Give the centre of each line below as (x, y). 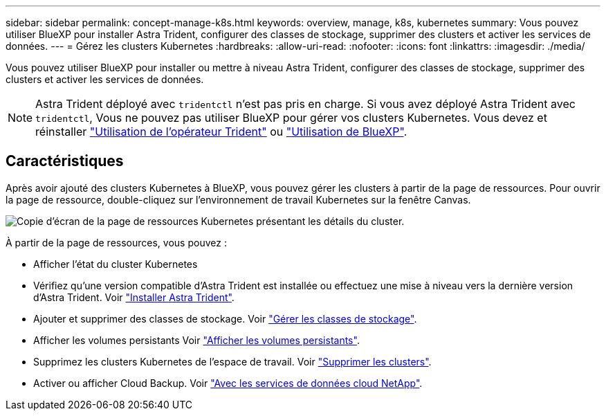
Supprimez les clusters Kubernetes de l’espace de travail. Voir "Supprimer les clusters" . (232, 361)
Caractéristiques (65, 161)
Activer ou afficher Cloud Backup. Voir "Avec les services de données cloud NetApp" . (228, 383)
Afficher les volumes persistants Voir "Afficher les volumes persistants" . (196, 340)
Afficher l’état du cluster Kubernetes (116, 264)
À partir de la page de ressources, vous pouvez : (116, 242)
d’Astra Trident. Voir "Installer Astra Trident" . (134, 297)
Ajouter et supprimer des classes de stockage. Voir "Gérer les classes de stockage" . (225, 318)
